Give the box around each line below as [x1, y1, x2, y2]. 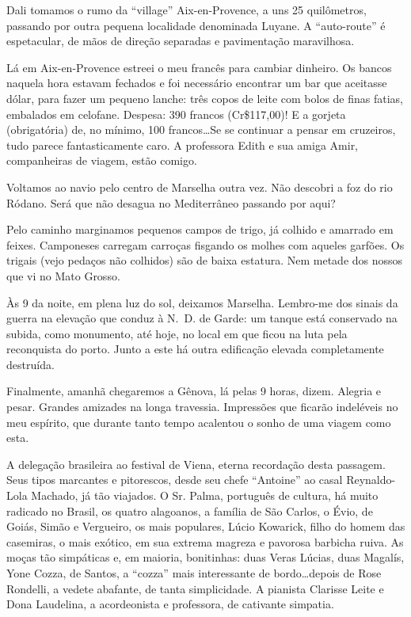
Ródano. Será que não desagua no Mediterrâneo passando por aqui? [6, 194, 336, 211]
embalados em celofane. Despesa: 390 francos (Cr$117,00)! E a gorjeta [6, 105, 346, 122]
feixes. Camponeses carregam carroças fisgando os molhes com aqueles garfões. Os [6, 236, 405, 253]
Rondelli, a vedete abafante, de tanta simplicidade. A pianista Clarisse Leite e [6, 580, 384, 596]
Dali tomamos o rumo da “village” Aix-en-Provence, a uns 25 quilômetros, [6, 2, 367, 17]
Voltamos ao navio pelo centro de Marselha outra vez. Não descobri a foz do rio [6, 178, 393, 195]
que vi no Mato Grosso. [6, 267, 120, 284]
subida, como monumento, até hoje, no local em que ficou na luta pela [6, 325, 348, 341]
